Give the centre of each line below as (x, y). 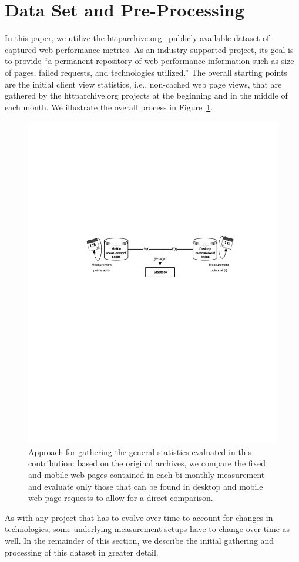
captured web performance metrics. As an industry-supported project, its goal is (149, 49)
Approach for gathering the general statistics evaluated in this (140, 451)
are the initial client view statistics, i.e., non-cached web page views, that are (143, 84)
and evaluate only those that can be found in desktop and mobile (146, 486)
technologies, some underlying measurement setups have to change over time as (147, 529)
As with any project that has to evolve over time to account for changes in (139, 517)
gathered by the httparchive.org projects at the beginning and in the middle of (146, 95)
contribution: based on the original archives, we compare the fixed (147, 463)
